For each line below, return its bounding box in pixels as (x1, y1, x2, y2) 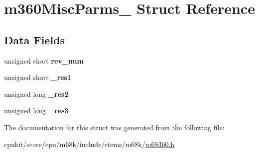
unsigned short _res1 (4, 72, 71, 82)
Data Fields (4, 32, 65, 47)
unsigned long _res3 (4, 105, 69, 116)
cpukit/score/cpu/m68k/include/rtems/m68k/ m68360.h (4, 139, 175, 149)
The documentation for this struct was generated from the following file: (4, 122, 225, 132)
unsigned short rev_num (4, 55, 84, 66)
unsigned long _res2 (4, 88, 69, 99)
